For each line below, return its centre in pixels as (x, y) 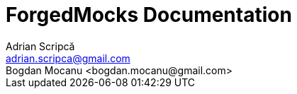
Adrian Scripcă (40, 46)
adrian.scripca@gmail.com (68, 58)
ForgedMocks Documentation (149, 15)
